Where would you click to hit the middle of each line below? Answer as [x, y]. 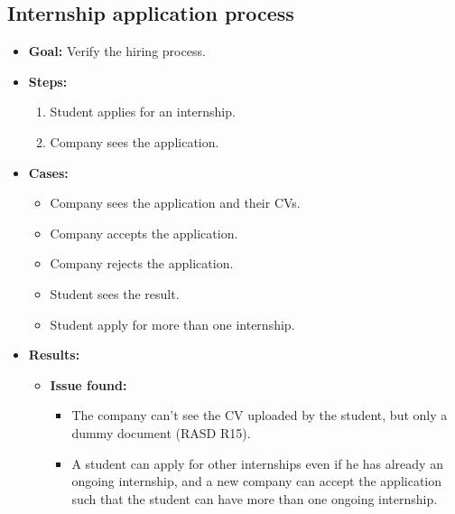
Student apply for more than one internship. [172, 324]
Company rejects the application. [142, 263]
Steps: [48, 81]
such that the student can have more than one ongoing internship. [255, 498]
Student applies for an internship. [143, 112]
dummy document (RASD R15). [161, 432]
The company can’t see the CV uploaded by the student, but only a [260, 415]
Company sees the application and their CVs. [175, 203]
